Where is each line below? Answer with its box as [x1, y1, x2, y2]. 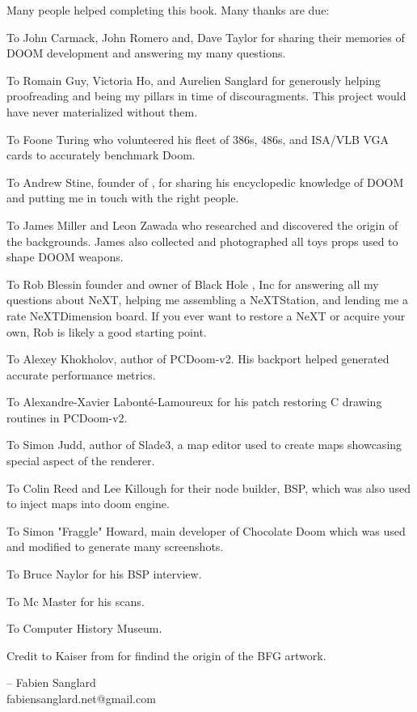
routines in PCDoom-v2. [6, 409, 128, 426]
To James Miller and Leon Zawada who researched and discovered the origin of [6, 216, 398, 233]
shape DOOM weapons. [6, 248, 124, 265]
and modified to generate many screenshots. [6, 538, 224, 555]
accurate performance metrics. [6, 366, 156, 383]
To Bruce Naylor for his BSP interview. [6, 566, 202, 583]
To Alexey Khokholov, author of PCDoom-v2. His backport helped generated [6, 350, 390, 367]
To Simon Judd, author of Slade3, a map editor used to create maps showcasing [6, 436, 402, 453]
